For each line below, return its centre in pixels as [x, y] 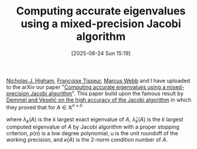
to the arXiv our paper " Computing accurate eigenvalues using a [86, 87]
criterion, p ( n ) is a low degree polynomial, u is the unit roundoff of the [92, 133]
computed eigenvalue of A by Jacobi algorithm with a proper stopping [93, 127]
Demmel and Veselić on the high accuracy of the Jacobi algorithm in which [99, 100]
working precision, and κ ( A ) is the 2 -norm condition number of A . [87, 140]
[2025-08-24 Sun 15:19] [101, 53]
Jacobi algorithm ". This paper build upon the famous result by [107, 93]
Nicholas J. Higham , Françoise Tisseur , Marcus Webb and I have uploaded [98, 81]
